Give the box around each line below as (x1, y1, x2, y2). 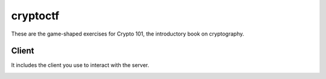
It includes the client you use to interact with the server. (11, 62, 150, 69)
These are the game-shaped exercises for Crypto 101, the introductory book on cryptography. (11, 30, 245, 37)
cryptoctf (11, 9, 60, 22)
